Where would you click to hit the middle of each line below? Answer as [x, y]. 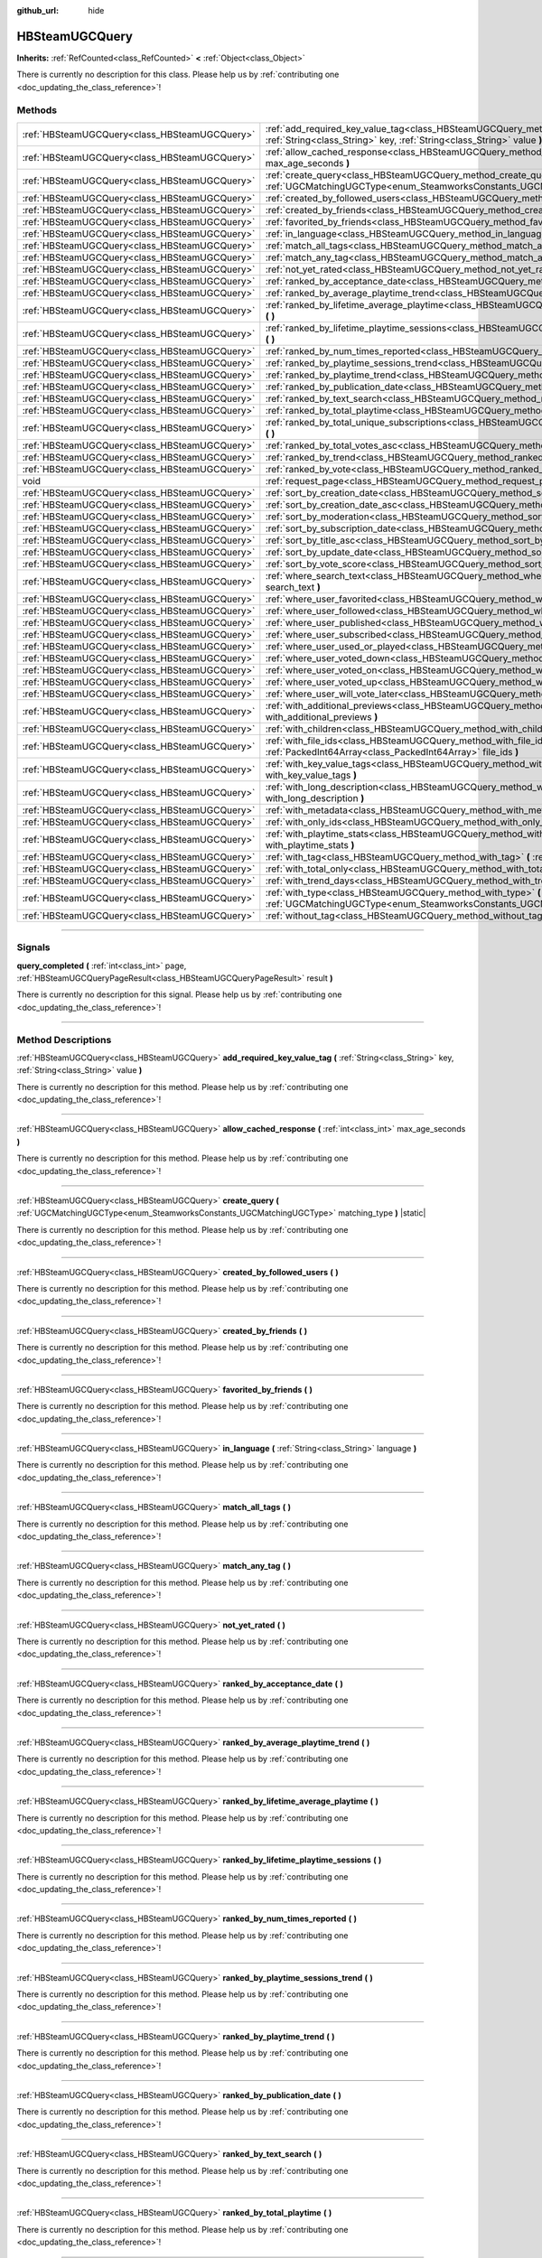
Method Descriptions [64, 1040]
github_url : [37, 10]
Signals [33, 947]
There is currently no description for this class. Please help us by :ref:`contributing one [178, 75]
